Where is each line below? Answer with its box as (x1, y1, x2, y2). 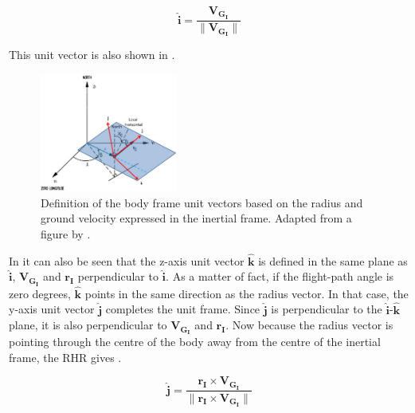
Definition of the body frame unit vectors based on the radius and (41, 194, 363, 210)
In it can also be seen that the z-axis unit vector (9, 252, 245, 269)
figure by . (41, 226, 91, 242)
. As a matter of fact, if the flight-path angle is (166, 268, 394, 285)
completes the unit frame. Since (105, 301, 260, 317)
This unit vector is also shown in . (9, 46, 175, 63)
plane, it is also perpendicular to (9, 317, 167, 333)
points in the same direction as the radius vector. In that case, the (84, 285, 409, 301)
